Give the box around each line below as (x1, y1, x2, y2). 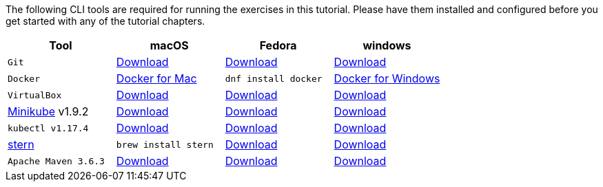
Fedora (259, 38, 297, 52)
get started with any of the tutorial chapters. (6, 15, 205, 27)
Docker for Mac (116, 71, 197, 85)
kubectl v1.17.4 (8, 122, 89, 133)
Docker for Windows (334, 71, 440, 85)
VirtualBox (8, 89, 62, 100)
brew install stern (116, 139, 214, 150)
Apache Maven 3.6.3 (8, 155, 105, 166)
